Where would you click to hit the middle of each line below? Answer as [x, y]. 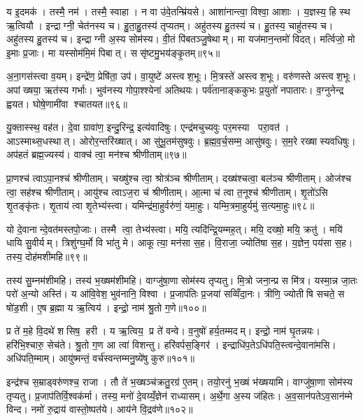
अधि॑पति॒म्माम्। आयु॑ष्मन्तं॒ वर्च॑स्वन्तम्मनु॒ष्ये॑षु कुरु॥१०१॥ [101, 358]
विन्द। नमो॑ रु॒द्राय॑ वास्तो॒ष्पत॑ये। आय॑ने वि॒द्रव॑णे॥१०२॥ [100, 409]
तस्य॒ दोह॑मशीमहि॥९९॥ [47, 256]
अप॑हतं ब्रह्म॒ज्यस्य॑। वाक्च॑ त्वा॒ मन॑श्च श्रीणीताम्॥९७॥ [97, 154]
